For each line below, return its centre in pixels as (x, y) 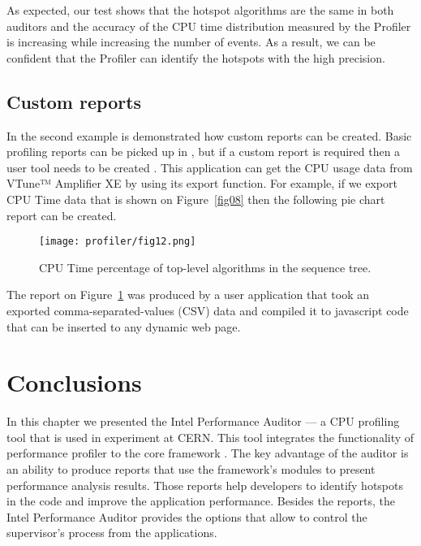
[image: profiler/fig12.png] (118, 242)
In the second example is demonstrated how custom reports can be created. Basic (209, 135)
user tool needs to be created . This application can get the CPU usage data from (210, 167)
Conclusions (74, 382)
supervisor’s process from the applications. (112, 533)
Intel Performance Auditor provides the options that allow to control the (187, 516)
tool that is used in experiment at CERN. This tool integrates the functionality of (210, 437)
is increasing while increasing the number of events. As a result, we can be (191, 42)
